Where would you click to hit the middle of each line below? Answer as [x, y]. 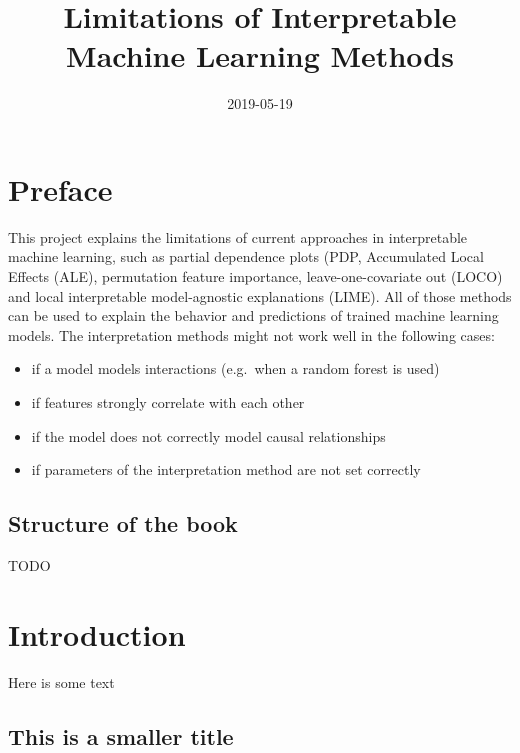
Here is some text [61, 681]
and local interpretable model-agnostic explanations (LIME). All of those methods [260, 295]
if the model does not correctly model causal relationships [208, 435]
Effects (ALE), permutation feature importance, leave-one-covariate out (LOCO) [255, 276]
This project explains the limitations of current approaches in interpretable [238, 236]
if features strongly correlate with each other [168, 402]
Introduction [97, 633]
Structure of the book [123, 523]
